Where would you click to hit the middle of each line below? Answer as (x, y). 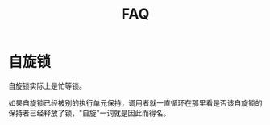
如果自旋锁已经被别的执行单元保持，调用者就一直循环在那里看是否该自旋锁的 (135, 102)
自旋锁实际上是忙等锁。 (47, 85)
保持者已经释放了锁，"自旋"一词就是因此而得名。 (89, 113)
